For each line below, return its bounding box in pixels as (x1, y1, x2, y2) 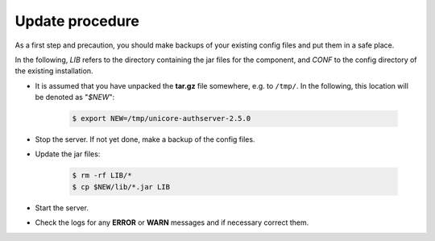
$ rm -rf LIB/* (72, 171, 132, 181)
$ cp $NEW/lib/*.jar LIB (72, 182, 171, 191)
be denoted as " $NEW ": (35, 93, 115, 102)
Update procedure (14, 12, 140, 30)
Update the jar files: (35, 149, 101, 159)
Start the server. (35, 202, 89, 213)
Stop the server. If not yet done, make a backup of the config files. (35, 135, 255, 144)
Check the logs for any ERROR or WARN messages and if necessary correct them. (35, 218, 309, 227)
